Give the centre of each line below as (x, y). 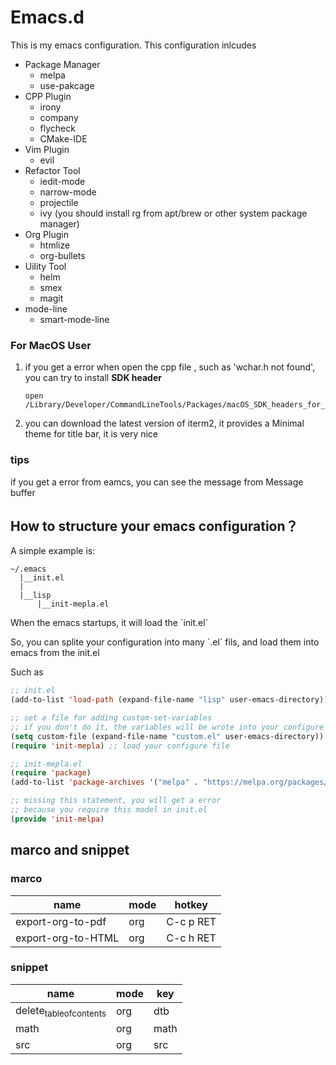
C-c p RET (191, 921)
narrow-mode (68, 192)
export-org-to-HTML (67, 938)
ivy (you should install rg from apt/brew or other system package (173, 213)
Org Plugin (46, 234)
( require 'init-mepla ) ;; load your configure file (120, 746)
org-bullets (62, 255)
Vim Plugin (47, 149)
